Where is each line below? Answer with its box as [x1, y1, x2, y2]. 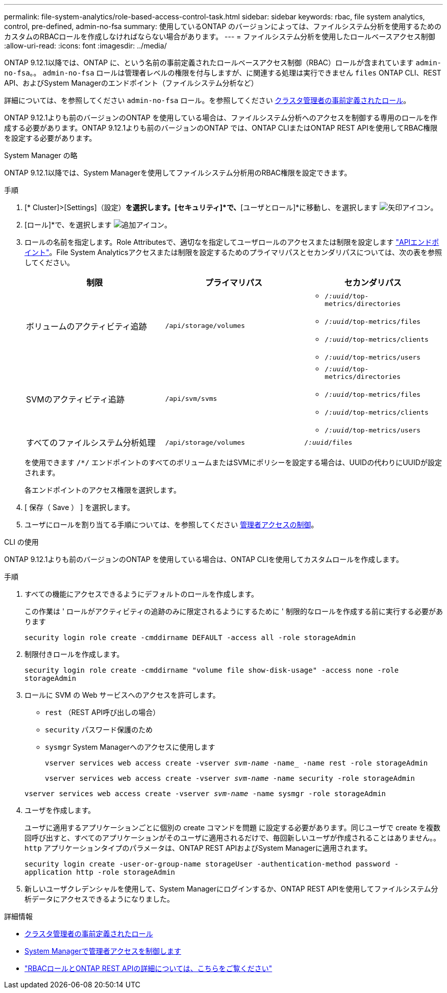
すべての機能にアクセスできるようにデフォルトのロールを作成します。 [24, 590, 259, 598]
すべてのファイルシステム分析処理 [26, 438, 156, 448]
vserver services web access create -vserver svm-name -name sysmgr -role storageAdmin [24, 790, 386, 798]
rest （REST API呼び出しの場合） [45, 708, 160, 717]
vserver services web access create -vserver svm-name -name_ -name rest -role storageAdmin [45, 759, 428, 767]
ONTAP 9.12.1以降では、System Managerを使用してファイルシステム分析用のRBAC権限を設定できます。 [4, 168, 352, 177]
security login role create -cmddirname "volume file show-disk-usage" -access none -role [24, 666, 399, 674]
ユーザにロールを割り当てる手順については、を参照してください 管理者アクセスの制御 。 [24, 520, 318, 529]
